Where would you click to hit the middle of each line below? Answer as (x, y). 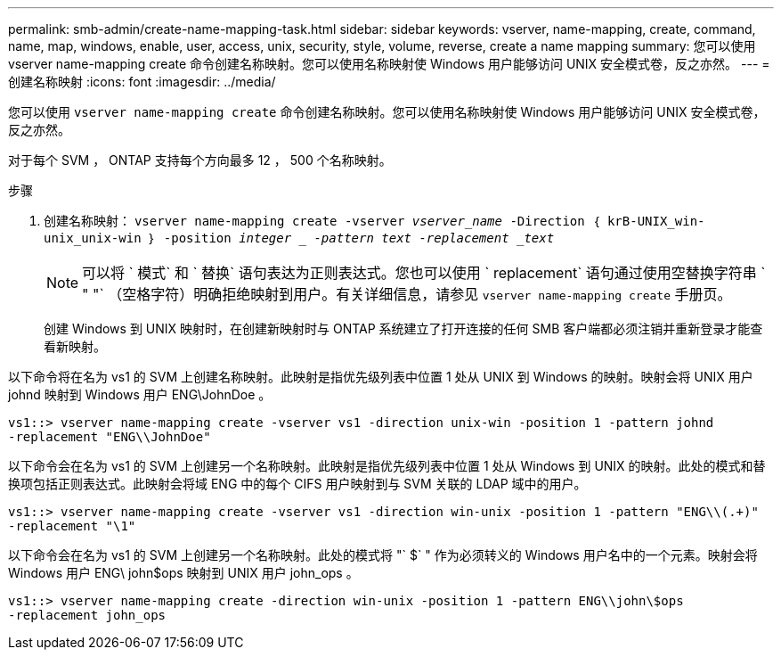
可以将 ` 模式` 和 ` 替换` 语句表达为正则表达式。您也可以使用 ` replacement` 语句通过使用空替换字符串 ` (424, 273)
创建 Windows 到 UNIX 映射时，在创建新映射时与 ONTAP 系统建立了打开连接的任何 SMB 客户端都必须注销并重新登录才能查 (403, 328)
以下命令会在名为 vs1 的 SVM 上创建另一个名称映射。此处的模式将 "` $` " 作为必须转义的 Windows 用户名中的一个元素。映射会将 (383, 555)
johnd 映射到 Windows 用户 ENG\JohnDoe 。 (140, 394)
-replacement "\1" (72, 526)
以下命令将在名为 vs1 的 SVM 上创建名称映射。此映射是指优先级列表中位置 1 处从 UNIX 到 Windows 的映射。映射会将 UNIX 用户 (381, 377)
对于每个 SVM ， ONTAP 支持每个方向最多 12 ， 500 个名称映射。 (200, 160)
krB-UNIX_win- (656, 221)
